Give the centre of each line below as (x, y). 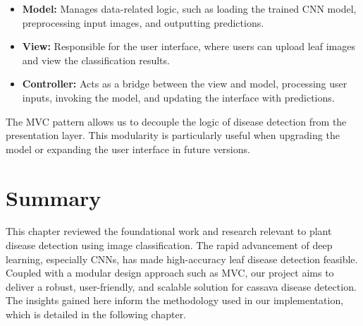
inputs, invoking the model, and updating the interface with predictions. (178, 97)
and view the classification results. (96, 60)
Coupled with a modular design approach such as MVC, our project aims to (170, 273)
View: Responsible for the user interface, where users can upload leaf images (189, 46)
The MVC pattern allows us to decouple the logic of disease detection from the (176, 121)
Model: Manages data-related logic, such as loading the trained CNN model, (189, 8)
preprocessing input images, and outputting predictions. (143, 22)
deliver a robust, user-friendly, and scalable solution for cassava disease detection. (181, 286)
